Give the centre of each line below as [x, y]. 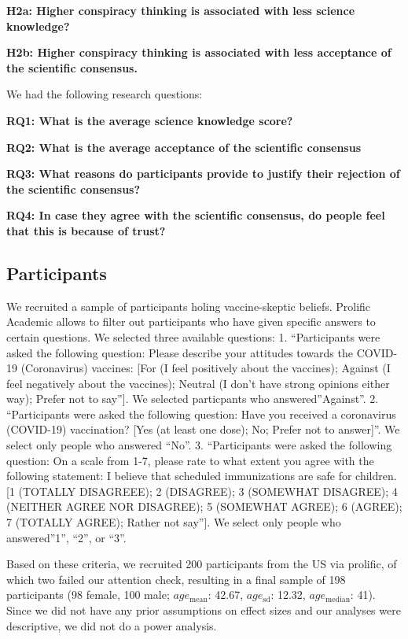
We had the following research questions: [105, 94]
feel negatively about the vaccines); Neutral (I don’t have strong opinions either [198, 383]
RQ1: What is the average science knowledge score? [150, 120]
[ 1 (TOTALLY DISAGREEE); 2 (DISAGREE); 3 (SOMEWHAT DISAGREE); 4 [202, 491]
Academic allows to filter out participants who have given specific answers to [191, 321]
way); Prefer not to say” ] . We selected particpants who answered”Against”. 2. [193, 399]
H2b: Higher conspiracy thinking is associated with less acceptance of [199, 52]
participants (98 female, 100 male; [88, 595]
